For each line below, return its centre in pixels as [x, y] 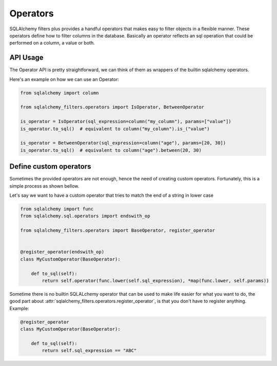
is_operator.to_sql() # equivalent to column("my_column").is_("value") [115, 129]
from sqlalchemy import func [57, 209]
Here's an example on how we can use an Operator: [64, 79]
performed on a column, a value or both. [52, 43]
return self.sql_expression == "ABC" [89, 351]
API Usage [26, 58]
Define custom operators [50, 167]
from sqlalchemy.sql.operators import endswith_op [85, 216]
